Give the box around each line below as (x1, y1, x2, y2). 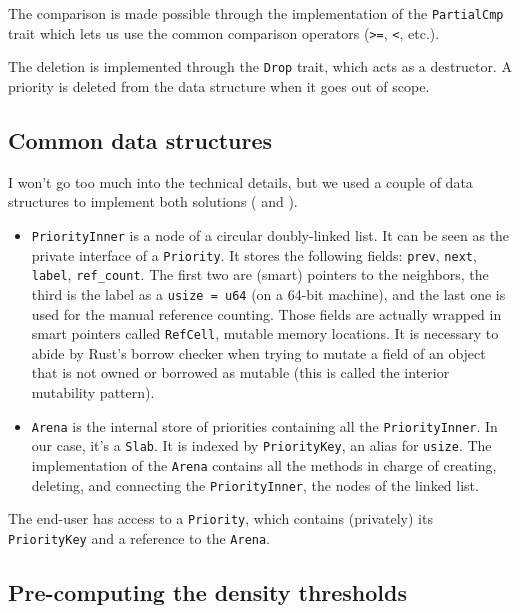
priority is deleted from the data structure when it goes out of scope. (8, 75, 430, 96)
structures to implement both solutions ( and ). (8, 191, 298, 212)
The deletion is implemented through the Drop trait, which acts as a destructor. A (8, 56, 512, 77)
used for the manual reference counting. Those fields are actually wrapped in (31, 303, 502, 324)
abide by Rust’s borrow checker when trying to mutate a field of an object (31, 342, 486, 363)
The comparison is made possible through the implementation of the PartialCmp (8, 3, 504, 23)
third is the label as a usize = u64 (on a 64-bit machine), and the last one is (31, 283, 506, 304)
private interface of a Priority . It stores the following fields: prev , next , (31, 244, 477, 265)
